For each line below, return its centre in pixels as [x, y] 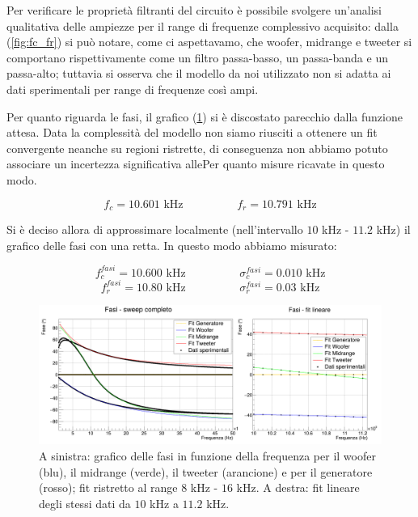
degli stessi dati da [85, 503]
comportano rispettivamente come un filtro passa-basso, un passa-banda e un [197, 57]
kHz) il [393, 229]
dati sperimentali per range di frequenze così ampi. [133, 89]
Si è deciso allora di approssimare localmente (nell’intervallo [155, 229]
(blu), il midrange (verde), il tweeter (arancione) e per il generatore [206, 471]
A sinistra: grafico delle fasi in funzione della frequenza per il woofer [207, 455]
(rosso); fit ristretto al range [108, 487]
